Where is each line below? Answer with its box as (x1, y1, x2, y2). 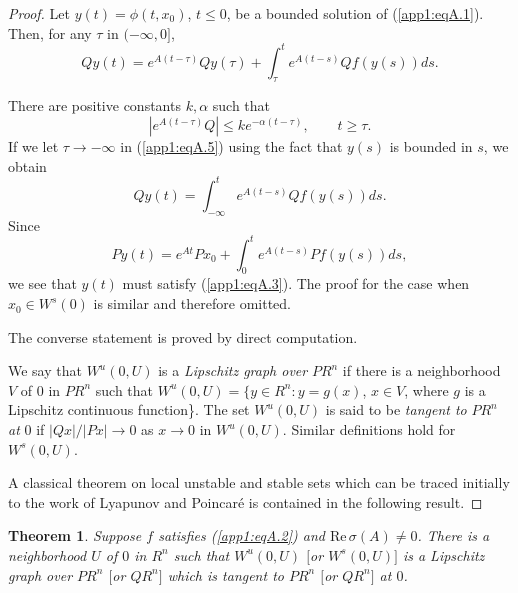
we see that (8, 273, 77, 294)
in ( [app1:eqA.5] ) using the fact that (120, 136, 343, 157)
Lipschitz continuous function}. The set (8, 399, 250, 420)
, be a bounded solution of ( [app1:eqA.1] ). (226, 3, 484, 23)
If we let (8, 136, 59, 157)
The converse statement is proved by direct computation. (8, 326, 358, 347)
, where (404, 379, 449, 400)
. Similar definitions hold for (282, 419, 456, 440)
